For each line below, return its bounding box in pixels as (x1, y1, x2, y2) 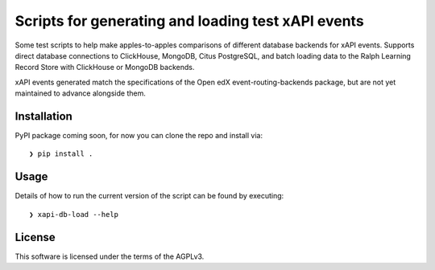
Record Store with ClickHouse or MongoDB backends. (14, 63, 195, 72)
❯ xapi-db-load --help (29, 210, 119, 219)
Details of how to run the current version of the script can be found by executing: (14, 191, 284, 201)
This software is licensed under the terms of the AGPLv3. (14, 252, 205, 261)
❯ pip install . (29, 149, 93, 158)
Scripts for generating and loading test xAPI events (14, 12, 364, 30)
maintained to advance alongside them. (14, 88, 147, 98)
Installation (14, 109, 72, 123)
